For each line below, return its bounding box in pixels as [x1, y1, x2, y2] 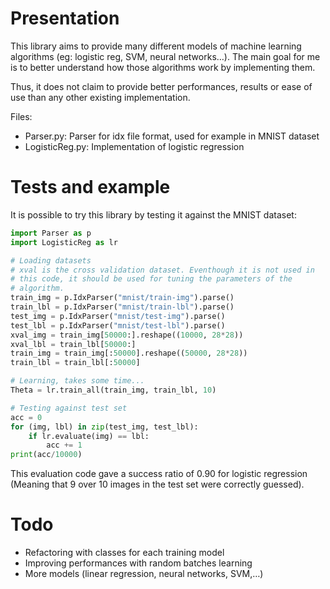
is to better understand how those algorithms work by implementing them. [10, 61, 316, 73]
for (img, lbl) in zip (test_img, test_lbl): [10, 422, 199, 432]
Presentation [10, 7, 120, 30]
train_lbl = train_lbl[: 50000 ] [10, 358, 141, 368]
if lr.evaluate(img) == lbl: [28, 431, 150, 441]
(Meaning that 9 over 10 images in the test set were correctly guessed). [10, 478, 305, 491]
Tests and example [10, 176, 171, 199]
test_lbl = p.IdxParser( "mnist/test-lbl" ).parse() [10, 320, 226, 331]
